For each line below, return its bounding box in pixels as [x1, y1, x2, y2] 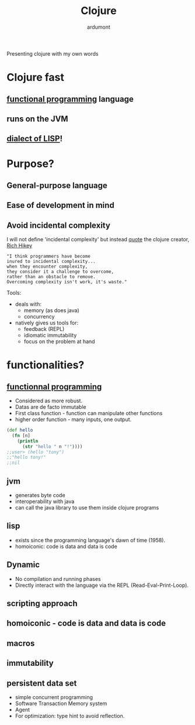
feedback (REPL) [23, 326, 65, 333]
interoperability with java [15, 498, 75, 505]
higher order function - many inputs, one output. [15, 416, 132, 423]
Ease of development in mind [6, 200, 114, 210]
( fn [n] [12, 432, 31, 439]
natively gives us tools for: [15, 319, 79, 326]
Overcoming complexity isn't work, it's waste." [6, 279, 127, 285]
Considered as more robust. [15, 397, 83, 405]
